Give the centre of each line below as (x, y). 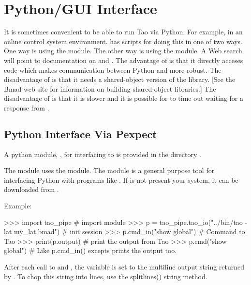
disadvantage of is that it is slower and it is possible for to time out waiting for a (124, 98)
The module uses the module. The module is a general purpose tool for (109, 170)
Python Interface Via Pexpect (81, 134)
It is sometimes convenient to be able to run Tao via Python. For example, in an (123, 32)
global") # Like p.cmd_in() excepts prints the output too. (90, 250)
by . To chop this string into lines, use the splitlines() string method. (106, 276)
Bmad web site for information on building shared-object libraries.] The (110, 88)
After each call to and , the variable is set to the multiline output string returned (124, 267)
